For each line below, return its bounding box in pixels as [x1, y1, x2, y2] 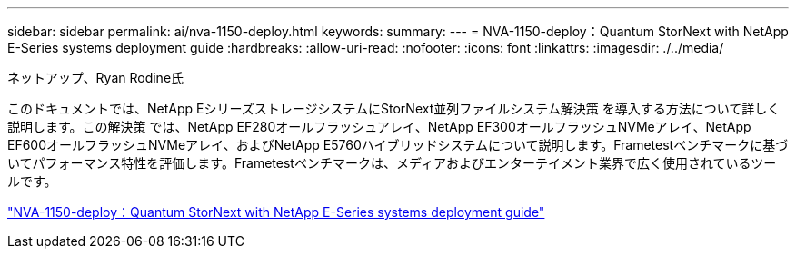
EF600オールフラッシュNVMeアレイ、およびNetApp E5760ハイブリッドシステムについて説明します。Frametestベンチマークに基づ [7, 137, 789, 153]
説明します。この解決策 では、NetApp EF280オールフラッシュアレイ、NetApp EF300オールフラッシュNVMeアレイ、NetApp [7, 119, 751, 134]
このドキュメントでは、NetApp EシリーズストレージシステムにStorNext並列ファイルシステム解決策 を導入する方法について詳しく [7, 101, 781, 116]
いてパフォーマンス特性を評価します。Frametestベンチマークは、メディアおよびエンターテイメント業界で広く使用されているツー [7, 155, 777, 171]
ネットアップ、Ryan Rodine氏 [7, 70, 184, 85]
